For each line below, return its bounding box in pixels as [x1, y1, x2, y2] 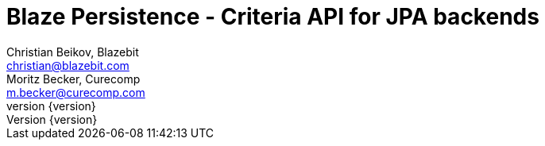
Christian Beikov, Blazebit [6, 44, 139, 59]
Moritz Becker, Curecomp [6, 71, 141, 86]
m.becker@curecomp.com [6, 85, 145, 99]
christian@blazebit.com [6, 58, 129, 72]
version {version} [6, 98, 96, 113]
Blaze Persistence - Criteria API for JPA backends [6, 3, 539, 30]
